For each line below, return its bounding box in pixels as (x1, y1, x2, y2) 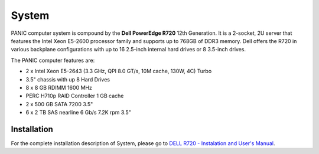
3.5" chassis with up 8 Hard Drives (25, 76, 110, 83)
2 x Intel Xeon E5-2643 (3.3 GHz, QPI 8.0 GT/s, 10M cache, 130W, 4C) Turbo (25, 68, 212, 75)
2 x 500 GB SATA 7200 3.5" (25, 100, 93, 107)
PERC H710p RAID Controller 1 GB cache (25, 92, 124, 100)
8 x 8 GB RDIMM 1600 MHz (25, 84, 93, 91)
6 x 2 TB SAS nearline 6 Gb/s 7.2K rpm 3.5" (25, 109, 131, 116)
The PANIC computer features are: (11, 57, 95, 64)
